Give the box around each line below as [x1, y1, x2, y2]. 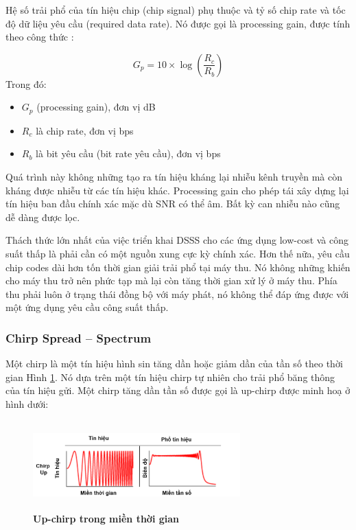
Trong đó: [5, 76, 47, 91]
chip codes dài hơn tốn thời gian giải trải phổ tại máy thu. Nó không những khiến [5, 260, 351, 274]
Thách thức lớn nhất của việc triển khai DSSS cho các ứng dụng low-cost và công [5, 233, 349, 247]
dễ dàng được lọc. [5, 209, 80, 224]
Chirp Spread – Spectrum [5, 329, 152, 346]
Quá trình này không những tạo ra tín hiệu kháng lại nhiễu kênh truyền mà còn [5, 170, 342, 184]
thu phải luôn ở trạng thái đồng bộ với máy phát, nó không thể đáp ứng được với [5, 286, 349, 301]
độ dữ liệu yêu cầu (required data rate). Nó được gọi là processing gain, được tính [5, 16, 351, 30]
